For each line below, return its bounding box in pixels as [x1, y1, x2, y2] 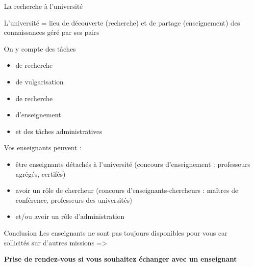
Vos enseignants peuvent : [4, 142, 81, 153]
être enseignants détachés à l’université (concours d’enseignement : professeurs [15, 159, 251, 169]
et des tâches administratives [15, 126, 102, 136]
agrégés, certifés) [15, 168, 66, 179]
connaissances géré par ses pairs [4, 27, 100, 37]
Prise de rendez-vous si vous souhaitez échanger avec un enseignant [4, 254, 237, 264]
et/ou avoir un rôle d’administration [15, 211, 125, 221]
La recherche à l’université [4, 1, 83, 11]
